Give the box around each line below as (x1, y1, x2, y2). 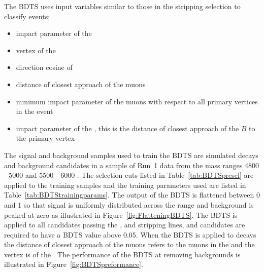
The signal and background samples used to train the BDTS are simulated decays (4, 149, 258, 160)
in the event (16, 106, 53, 116)
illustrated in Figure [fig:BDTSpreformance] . (4, 259, 143, 269)
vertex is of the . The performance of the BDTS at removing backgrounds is (4, 249, 241, 259)
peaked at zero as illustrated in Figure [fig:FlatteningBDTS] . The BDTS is (4, 209, 238, 220)
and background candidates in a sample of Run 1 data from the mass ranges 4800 (4, 160, 259, 170)
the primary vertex (16, 133, 75, 143)
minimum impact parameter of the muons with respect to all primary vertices (16, 96, 258, 106)
